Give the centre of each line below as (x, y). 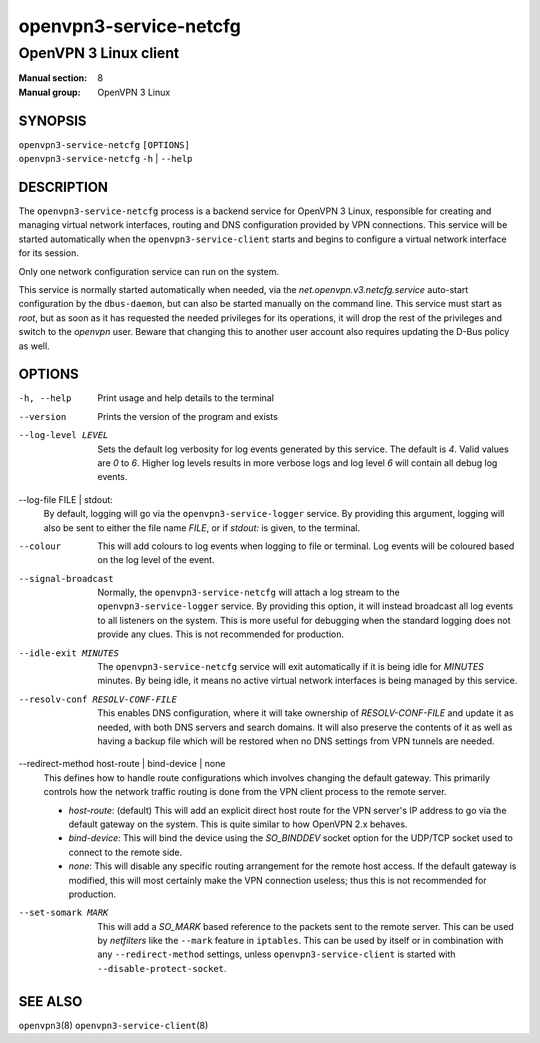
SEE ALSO (50, 1001)
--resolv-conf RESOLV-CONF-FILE (97, 699)
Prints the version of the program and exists (188, 416)
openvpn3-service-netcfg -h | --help (105, 159)
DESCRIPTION (63, 186)
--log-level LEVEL (63, 435)
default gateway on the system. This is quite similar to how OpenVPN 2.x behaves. (238, 824)
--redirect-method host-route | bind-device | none (122, 764)
